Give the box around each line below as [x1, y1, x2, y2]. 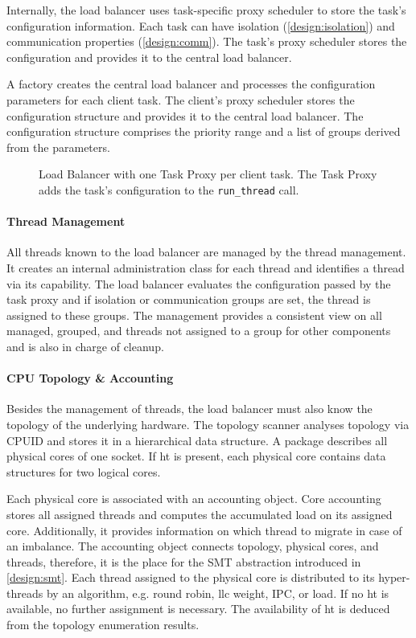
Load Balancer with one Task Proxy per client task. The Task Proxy [39, 166, 377, 182]
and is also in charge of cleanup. [6, 337, 164, 354]
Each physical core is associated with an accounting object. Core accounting [6, 490, 381, 507]
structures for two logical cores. [6, 463, 161, 480]
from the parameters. [6, 138, 110, 155]
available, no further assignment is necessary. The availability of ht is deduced [6, 600, 390, 617]
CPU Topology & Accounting [6, 370, 174, 386]
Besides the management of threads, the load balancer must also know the [6, 400, 373, 417]
